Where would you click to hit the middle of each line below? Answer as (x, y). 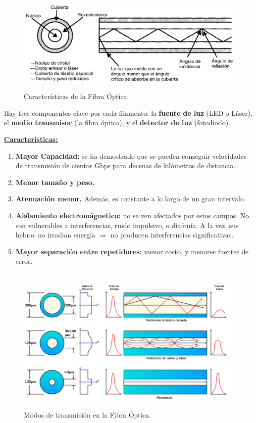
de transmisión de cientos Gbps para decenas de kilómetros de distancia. (126, 165)
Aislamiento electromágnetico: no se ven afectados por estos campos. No (132, 215)
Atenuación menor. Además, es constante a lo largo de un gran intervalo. (130, 199)
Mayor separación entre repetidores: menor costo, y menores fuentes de (132, 251)
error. (24, 261)
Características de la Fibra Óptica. (77, 96)
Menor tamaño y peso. (55, 182)
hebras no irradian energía (55, 235)
